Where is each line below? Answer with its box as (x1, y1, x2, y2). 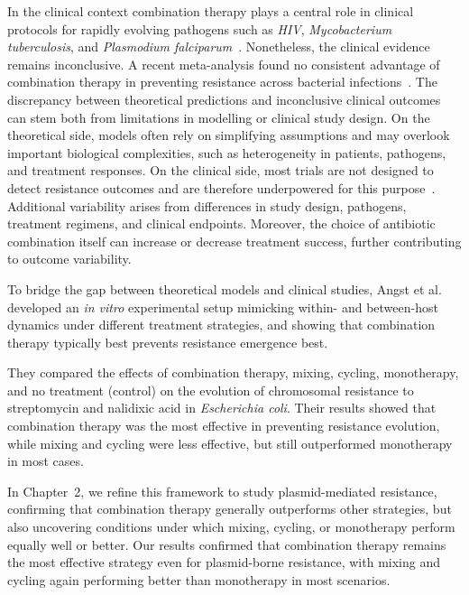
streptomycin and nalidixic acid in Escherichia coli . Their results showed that (7, 398, 437, 417)
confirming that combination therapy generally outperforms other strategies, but (7, 499, 452, 518)
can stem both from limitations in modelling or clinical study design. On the (7, 107, 430, 126)
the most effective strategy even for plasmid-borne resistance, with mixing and (7, 553, 441, 572)
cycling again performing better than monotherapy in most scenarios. (7, 570, 391, 589)
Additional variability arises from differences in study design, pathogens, (7, 196, 407, 215)
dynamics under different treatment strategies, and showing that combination (7, 315, 436, 334)
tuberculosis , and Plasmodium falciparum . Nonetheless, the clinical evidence (7, 37, 430, 56)
